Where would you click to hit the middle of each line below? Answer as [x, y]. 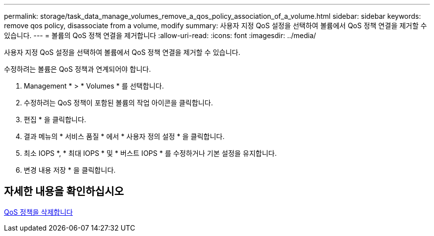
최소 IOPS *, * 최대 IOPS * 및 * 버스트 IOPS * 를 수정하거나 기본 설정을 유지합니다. [150, 153]
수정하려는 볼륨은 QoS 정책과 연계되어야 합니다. [78, 69]
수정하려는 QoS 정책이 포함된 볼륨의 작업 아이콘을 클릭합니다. [118, 103]
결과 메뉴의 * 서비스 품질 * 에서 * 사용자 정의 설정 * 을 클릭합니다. [124, 136]
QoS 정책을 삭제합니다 [38, 212]
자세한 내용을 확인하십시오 [64, 191]
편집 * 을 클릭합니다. [55, 119]
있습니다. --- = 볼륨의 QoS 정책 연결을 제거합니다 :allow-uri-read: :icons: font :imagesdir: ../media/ [160, 35]
